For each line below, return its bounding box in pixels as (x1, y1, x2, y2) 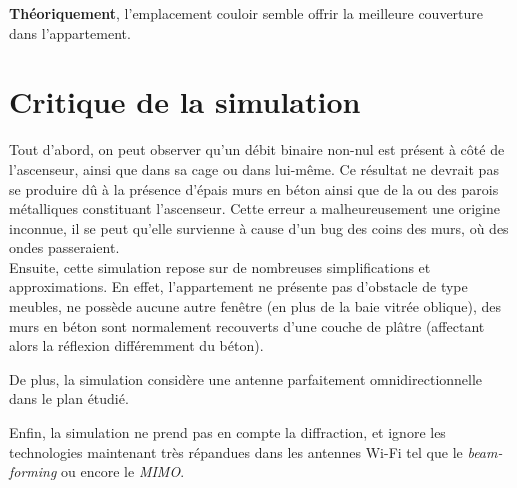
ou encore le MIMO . (61, 461, 185, 482)
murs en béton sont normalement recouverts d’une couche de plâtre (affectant (9, 315, 485, 336)
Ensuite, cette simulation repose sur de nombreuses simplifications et (9, 256, 431, 277)
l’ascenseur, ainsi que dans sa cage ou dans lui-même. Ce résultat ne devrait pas (9, 158, 499, 179)
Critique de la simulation (9, 81, 361, 122)
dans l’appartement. (9, 22, 131, 43)
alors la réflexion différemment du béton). (9, 335, 264, 356)
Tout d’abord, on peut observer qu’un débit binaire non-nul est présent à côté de (9, 139, 505, 160)
